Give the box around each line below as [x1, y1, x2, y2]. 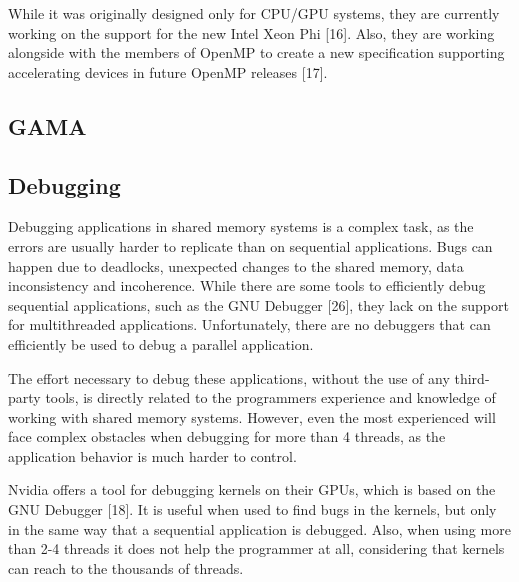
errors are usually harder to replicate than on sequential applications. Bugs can [8, 235, 493, 256]
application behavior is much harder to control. [8, 445, 297, 466]
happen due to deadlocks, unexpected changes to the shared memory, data [8, 255, 464, 276]
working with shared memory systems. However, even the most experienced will [8, 406, 496, 427]
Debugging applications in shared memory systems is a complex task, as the [8, 216, 474, 237]
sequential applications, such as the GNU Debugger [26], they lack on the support [8, 294, 509, 315]
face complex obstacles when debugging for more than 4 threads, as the [8, 426, 446, 447]
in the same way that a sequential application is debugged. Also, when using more [8, 518, 511, 539]
